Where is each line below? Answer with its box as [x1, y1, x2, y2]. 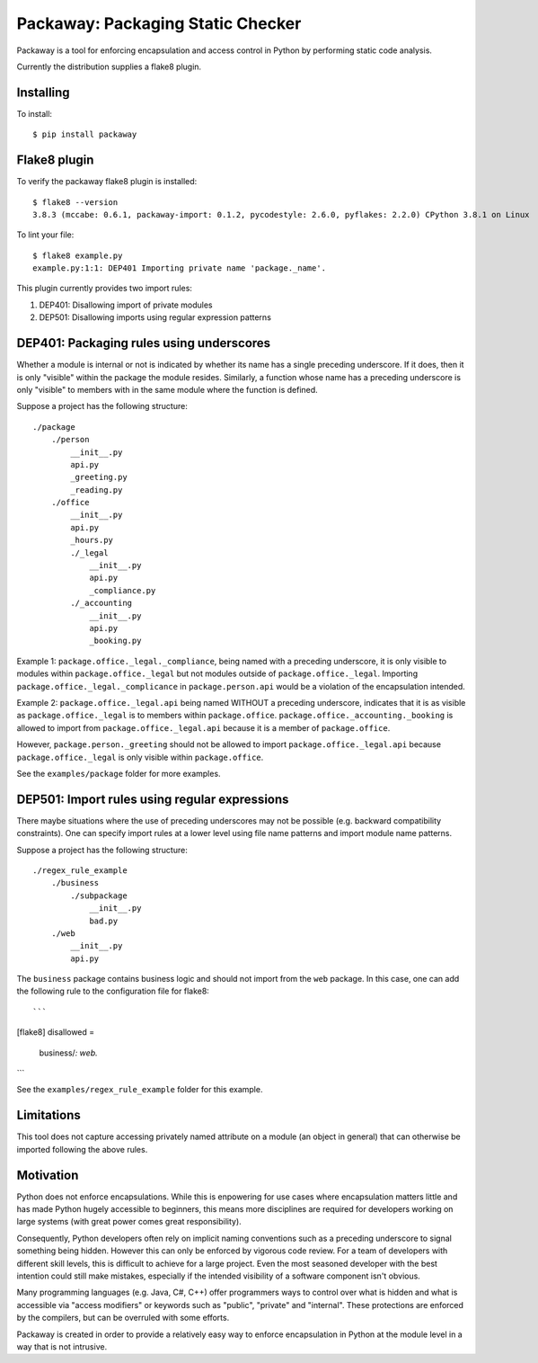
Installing [16, 85, 71, 100]
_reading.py [70, 485, 123, 494]
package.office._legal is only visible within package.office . [16, 752, 264, 762]
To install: [16, 108, 53, 119]
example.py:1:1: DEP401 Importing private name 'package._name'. [32, 263, 327, 273]
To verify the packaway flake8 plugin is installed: [16, 176, 198, 187]
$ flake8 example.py [32, 250, 123, 261]
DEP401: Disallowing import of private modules [39, 299, 213, 310]
